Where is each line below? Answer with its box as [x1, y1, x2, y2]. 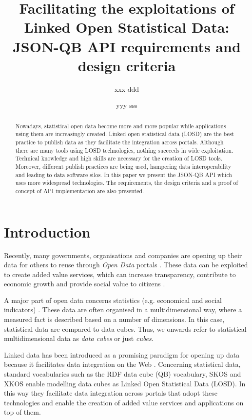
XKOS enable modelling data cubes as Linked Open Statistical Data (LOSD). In [4, 378, 246, 388]
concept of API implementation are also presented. [15, 186, 144, 195]
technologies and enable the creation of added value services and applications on [4, 397, 244, 407]
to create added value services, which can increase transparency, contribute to [4, 269, 236, 279]
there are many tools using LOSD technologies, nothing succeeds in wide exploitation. [15, 146, 233, 154]
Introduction [4, 221, 91, 241]
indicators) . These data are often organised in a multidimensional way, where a [4, 304, 242, 315]
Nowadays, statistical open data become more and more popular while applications [15, 121, 226, 130]
